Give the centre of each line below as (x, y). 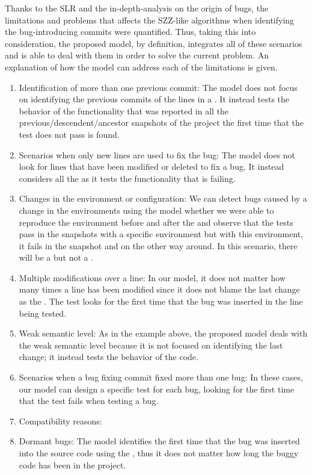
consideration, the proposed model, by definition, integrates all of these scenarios (154, 43)
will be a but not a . (56, 257)
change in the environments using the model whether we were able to (146, 210)
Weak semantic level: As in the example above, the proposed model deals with (163, 333)
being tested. (43, 313)
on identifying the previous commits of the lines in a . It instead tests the (154, 99)
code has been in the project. (72, 464)
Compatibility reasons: (60, 421)
